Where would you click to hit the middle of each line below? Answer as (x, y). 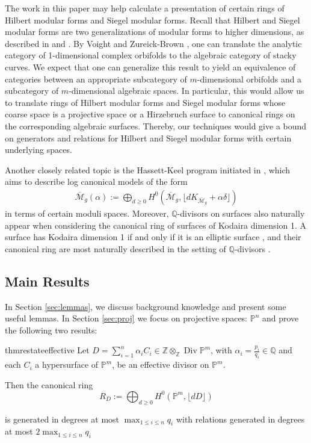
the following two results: (51, 330)
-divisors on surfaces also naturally (241, 213)
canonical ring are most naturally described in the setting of (115, 248)
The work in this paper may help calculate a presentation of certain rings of (145, 8)
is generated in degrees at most (62, 419)
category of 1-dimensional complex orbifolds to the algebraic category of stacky (151, 55)
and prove (280, 318)
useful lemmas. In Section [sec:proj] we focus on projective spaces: (126, 318)
